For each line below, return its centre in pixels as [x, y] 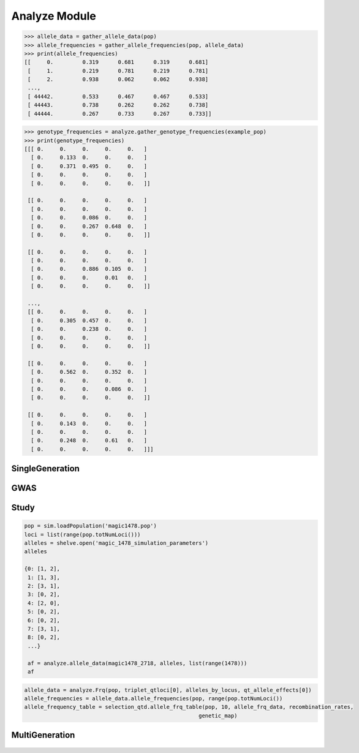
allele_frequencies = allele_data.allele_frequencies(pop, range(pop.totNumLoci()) [153, 698]
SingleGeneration [45, 469]
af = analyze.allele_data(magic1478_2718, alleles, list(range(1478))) [138, 663]
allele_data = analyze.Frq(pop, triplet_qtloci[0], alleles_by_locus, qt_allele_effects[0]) [168, 690]
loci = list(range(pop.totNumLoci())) [82, 534]
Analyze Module [54, 16]
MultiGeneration [43, 735]
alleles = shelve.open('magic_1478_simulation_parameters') [116, 543]
